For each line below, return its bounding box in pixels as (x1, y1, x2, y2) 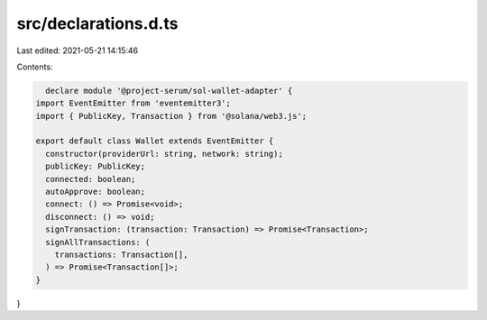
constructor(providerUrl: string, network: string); (45, 149, 283, 159)
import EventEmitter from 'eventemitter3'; (35, 98, 232, 108)
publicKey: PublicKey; (45, 161, 146, 171)
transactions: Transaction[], (54, 250, 188, 260)
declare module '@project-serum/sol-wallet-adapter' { (45, 86, 293, 96)
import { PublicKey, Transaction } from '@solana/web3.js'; (35, 111, 308, 121)
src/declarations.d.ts (16, 14, 179, 33)
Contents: (16, 61, 53, 72)
